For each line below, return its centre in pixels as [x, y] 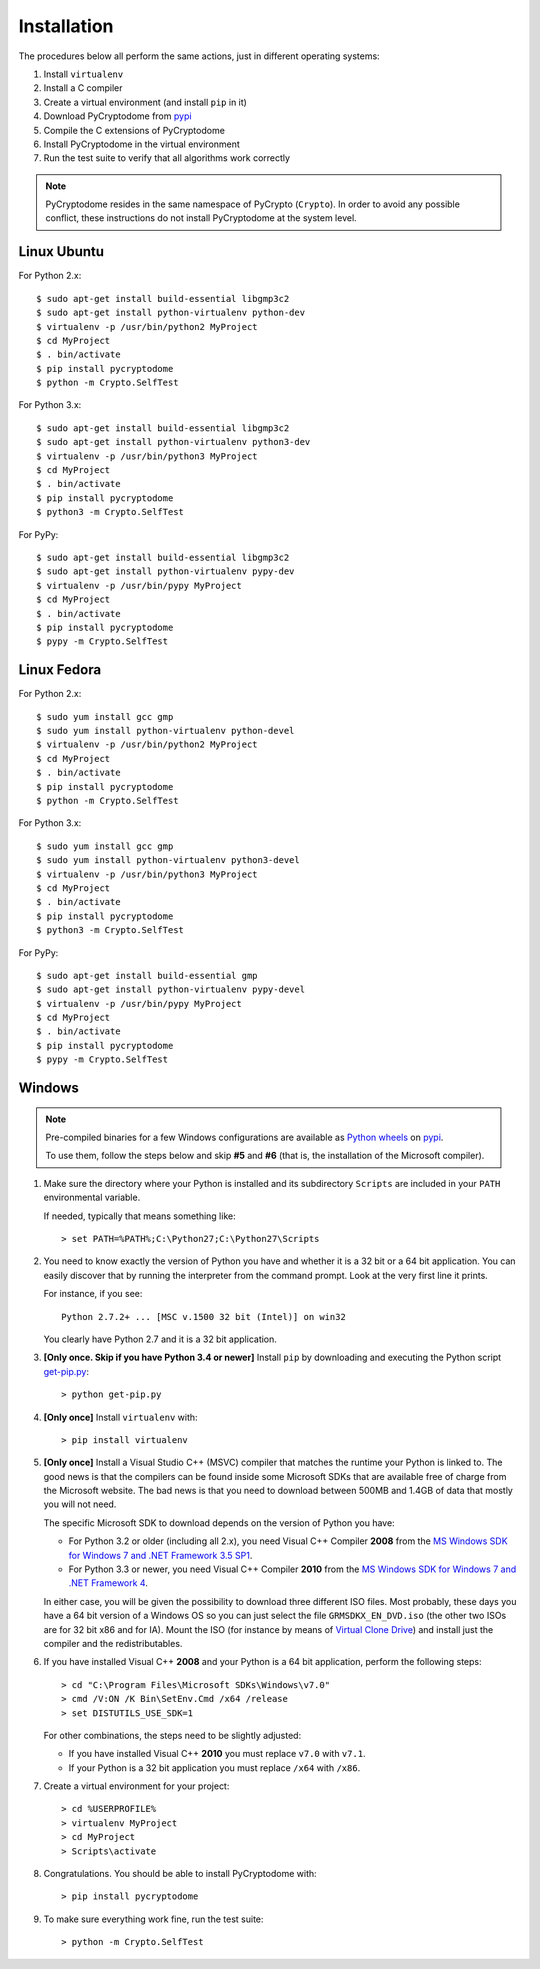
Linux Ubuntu [61, 251]
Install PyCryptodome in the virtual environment [141, 144]
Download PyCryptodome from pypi [117, 116]
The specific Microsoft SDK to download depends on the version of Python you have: [219, 1522]
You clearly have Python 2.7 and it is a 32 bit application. [160, 1339]
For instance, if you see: [93, 1294]
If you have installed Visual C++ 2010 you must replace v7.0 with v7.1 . [217, 1754]
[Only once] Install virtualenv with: [121, 1417]
